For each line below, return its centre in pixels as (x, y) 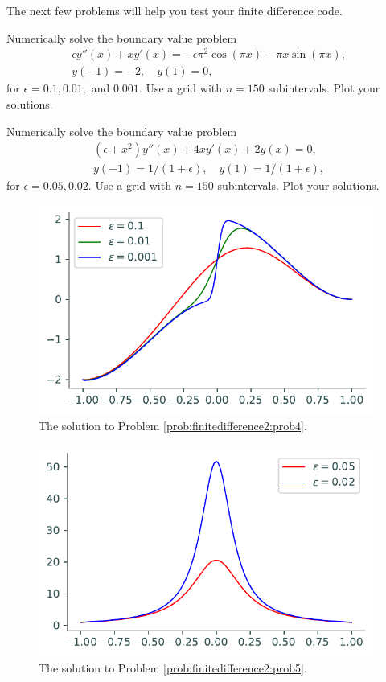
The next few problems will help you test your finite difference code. (175, 10)
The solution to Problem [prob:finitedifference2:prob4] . (173, 426)
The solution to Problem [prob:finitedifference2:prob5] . (173, 667)
